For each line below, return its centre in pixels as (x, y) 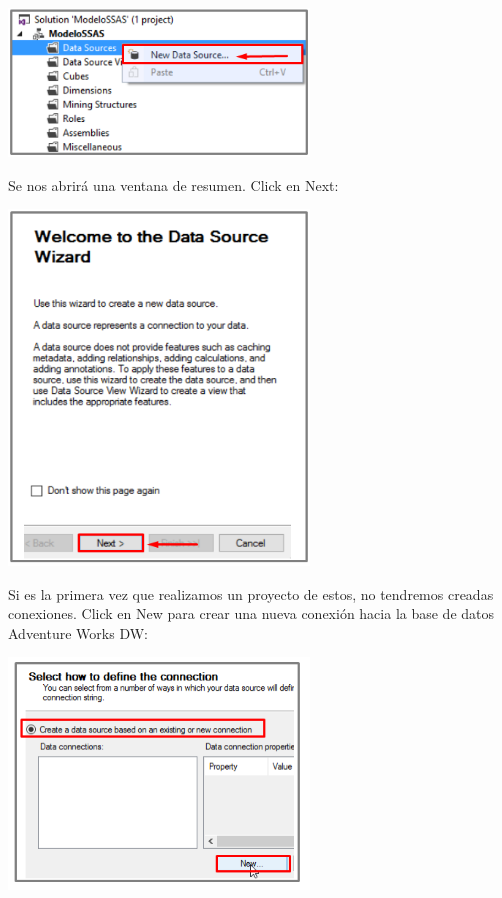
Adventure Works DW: (78, 632)
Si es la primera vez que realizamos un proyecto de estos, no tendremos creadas (251, 593)
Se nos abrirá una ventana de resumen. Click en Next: (173, 184)
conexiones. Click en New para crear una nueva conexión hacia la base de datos (251, 613)
